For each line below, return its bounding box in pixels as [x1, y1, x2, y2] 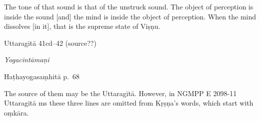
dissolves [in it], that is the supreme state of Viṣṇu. [4, 21, 160, 31]
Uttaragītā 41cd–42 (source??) [4, 37, 96, 48]
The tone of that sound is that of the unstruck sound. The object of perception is [4, 1, 253, 11]
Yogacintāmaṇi [4, 54, 49, 65]
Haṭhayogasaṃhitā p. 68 [4, 71, 79, 81]
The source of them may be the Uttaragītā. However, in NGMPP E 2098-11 [4, 88, 237, 98]
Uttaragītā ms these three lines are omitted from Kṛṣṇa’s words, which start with [4, 98, 253, 108]
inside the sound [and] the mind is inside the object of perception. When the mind [4, 11, 256, 21]
